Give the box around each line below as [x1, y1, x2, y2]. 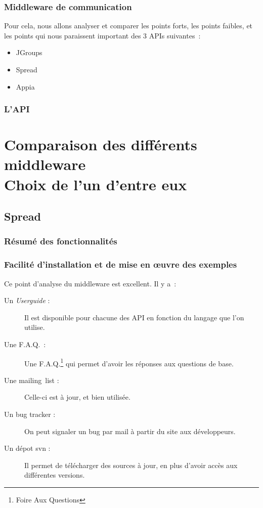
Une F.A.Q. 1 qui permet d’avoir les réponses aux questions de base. [24, 356, 234, 368]
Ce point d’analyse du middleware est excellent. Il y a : [4, 278, 177, 288]
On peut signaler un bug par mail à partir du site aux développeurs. [24, 426, 236, 436]
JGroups [16, 47, 42, 58]
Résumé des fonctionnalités [4, 235, 117, 247]
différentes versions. [24, 470, 85, 480]
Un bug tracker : [4, 409, 56, 419]
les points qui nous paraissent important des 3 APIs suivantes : [4, 30, 201, 40]
